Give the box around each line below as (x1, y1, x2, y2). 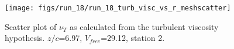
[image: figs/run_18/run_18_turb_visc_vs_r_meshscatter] (5, 4, 231, 12)
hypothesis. (5, 32, 45, 44)
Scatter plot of (5, 20, 57, 32)
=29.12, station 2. (101, 32, 165, 44)
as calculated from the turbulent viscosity (70, 20, 219, 32)
